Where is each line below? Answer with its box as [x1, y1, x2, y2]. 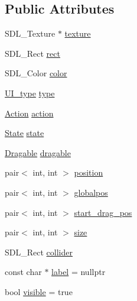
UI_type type [5, 86, 55, 99]
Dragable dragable [5, 146, 71, 158]
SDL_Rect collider [5, 245, 73, 258]
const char [5, 266, 42, 278]
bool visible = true [5, 285, 73, 297]
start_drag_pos [74, 206, 132, 218]
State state [5, 127, 44, 139]
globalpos [74, 186, 108, 198]
